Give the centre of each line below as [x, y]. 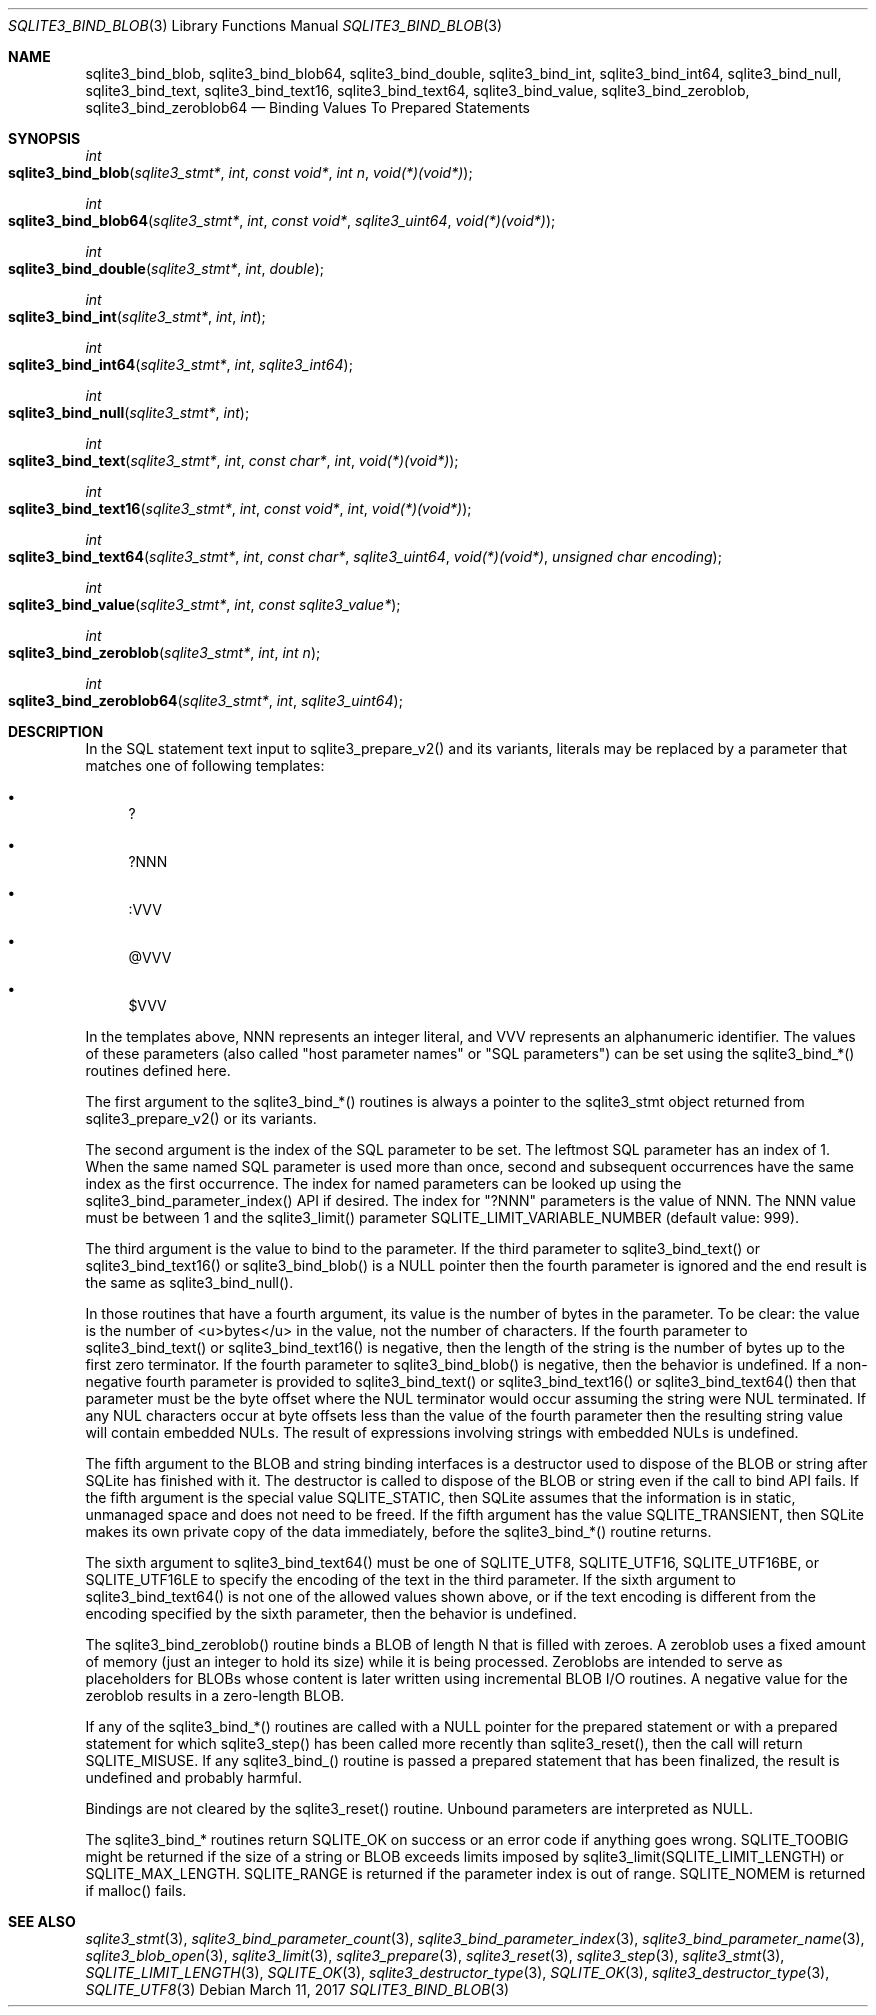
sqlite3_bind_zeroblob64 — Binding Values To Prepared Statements [307, 107]
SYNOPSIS [44, 138]
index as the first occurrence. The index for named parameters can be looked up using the [383, 1183]
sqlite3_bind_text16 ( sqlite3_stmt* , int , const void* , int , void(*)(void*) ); [240, 508]
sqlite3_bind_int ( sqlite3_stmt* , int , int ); [137, 316]
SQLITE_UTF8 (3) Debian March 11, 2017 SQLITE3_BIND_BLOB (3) [297, 1989]
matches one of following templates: [205, 765]
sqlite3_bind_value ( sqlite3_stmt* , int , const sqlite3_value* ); [204, 604]
